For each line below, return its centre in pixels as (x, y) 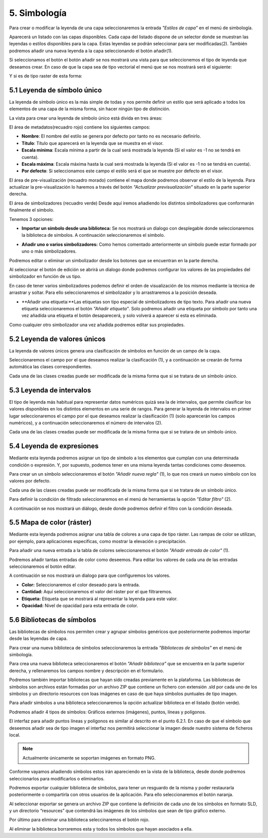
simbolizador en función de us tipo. (45, 277)
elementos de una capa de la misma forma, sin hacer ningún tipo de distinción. (90, 109)
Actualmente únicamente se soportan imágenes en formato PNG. (89, 758)
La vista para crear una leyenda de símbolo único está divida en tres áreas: (86, 118)
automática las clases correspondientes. (50, 367)
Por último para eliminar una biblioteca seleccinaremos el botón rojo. (79, 820)
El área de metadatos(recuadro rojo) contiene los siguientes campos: (80, 127)
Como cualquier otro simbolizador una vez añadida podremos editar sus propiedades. (97, 325)
